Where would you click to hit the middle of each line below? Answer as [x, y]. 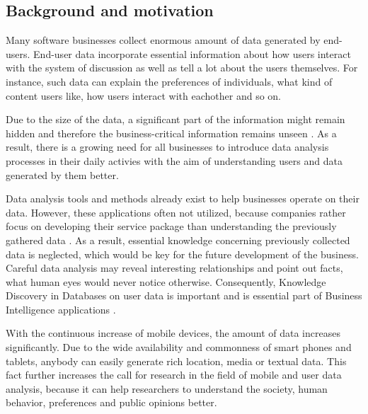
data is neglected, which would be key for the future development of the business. [182, 254]
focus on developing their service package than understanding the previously [171, 226]
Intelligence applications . [61, 309]
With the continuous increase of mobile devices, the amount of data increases [173, 333]
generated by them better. [62, 174]
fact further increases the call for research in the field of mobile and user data [174, 375]
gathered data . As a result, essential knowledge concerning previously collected [178, 240]
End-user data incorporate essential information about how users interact [192, 53]
